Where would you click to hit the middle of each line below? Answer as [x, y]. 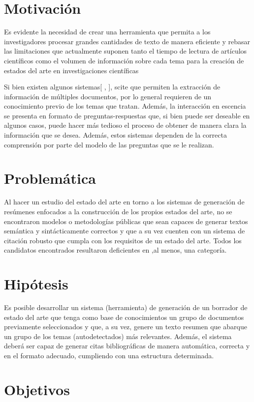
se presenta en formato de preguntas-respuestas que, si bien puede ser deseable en [127, 115]
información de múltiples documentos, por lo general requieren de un [108, 96]
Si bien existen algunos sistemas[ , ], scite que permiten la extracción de [112, 87]
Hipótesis [36, 284]
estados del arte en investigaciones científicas [71, 70]
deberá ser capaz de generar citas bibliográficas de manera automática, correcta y [127, 346]
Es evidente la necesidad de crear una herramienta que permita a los [107, 32]
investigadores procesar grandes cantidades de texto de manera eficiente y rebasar [127, 41]
